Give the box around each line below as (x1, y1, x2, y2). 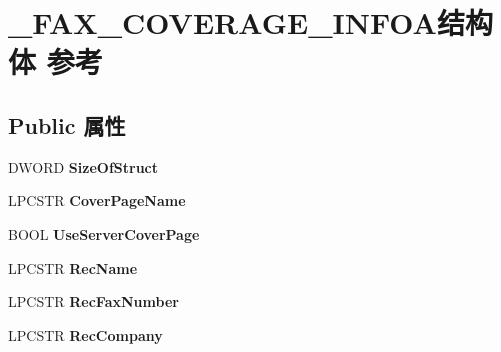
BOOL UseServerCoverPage (8, 223, 200, 244)
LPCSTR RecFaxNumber (8, 291, 179, 312)
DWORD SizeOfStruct (8, 156, 159, 177)
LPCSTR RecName (8, 257, 138, 278)
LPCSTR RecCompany (8, 324, 163, 345)
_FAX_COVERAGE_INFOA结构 (8, 2, 493, 43)
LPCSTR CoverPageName (8, 190, 186, 211)
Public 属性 (8, 109, 126, 140)
